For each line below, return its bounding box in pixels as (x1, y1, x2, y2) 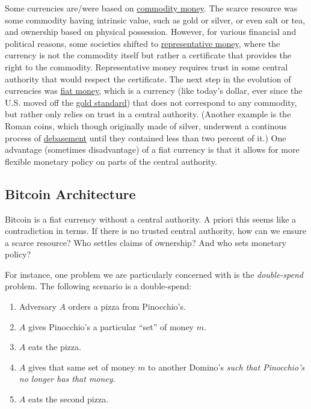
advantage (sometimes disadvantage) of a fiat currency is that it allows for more (5, 143, 300, 156)
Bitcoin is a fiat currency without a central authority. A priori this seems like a (5, 212, 297, 225)
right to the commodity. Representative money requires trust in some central (5, 60, 288, 73)
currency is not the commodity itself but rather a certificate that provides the (5, 49, 292, 61)
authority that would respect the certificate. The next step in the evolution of (5, 72, 291, 85)
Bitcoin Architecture (5, 184, 136, 203)
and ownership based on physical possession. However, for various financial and (5, 25, 297, 38)
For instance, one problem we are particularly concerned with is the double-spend (5, 268, 303, 280)
